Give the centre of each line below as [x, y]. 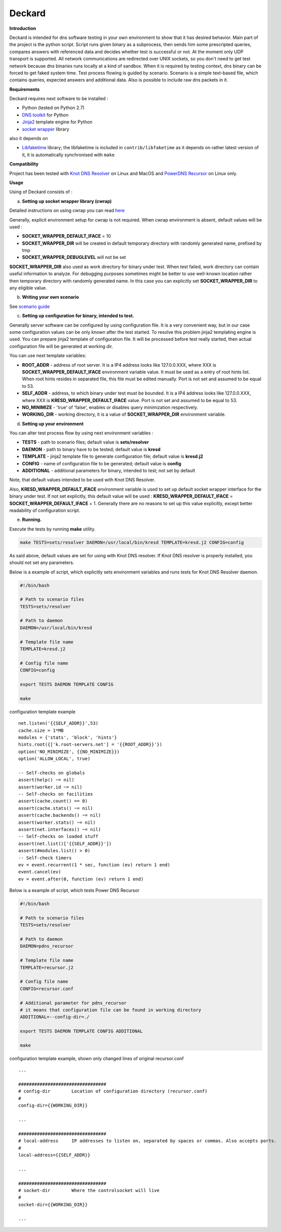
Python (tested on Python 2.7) [53, 108]
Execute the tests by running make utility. [53, 529]
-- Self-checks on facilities [56, 794]
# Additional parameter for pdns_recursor [73, 1003]
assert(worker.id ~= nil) [51, 787]
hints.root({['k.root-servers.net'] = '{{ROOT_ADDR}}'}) [90, 744]
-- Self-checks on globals [52, 773]
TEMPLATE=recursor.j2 [47, 967]
